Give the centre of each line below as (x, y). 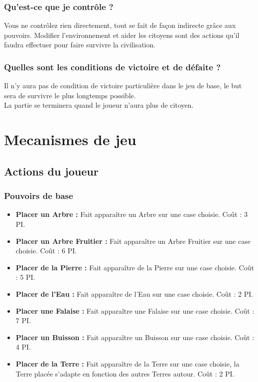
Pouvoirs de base (39, 196)
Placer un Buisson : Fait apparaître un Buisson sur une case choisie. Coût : (135, 337)
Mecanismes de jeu (70, 139)
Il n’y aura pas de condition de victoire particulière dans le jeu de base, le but (123, 86)
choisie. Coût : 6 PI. (46, 251)
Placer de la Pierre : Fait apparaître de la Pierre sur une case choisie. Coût (135, 267)
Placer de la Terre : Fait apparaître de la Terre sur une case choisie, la (128, 363)
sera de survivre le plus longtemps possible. (70, 95)
